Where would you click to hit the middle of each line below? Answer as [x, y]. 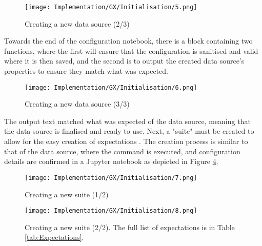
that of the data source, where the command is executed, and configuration [122, 151]
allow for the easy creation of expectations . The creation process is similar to [126, 141]
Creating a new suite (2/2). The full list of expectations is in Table [130, 227]
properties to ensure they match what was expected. [86, 71]
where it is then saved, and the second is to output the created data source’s [124, 61]
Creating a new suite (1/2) [67, 194]
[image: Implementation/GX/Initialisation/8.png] [111, 211]
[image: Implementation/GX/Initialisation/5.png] [111, 7]
